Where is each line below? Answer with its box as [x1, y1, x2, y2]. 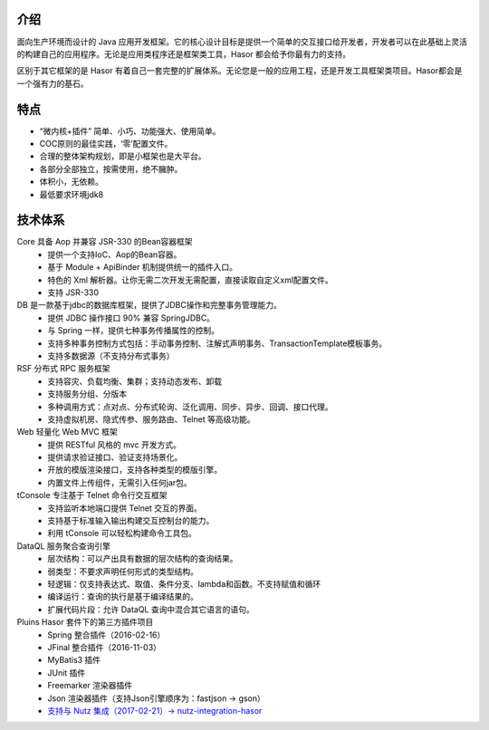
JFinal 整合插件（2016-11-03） [47, 641, 162, 652]
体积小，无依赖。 [39, 177, 103, 187]
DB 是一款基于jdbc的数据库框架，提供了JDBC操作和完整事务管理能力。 [16, 300, 283, 311]
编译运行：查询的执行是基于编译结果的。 [47, 591, 198, 602]
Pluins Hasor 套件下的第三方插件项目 [16, 617, 154, 628]
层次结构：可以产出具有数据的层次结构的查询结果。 [47, 553, 238, 564]
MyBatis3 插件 [47, 655, 101, 666]
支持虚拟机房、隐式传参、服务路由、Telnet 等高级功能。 [47, 413, 255, 425]
